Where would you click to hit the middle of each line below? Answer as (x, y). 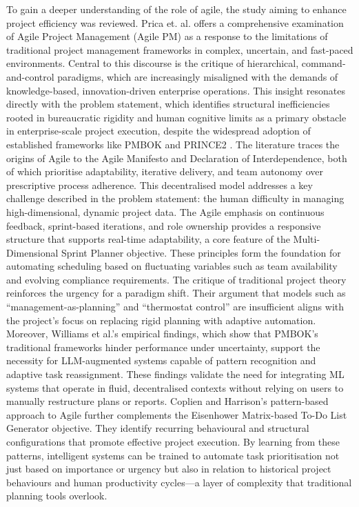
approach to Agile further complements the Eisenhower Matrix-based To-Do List (177, 414)
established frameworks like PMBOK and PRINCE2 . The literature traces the (173, 144)
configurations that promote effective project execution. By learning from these (173, 441)
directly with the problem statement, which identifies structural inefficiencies (168, 104)
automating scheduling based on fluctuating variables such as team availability (172, 266)
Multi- (307, 239)
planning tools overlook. (57, 496)
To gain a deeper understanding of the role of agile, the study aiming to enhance (176, 9)
